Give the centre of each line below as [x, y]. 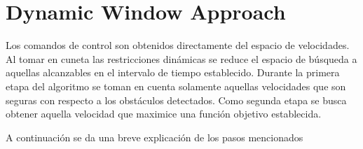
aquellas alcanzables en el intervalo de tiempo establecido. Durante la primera [173, 72]
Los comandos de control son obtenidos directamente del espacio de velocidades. [178, 45]
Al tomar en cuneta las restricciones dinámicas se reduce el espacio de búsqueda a [181, 58]
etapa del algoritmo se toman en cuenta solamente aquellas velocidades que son [176, 86]
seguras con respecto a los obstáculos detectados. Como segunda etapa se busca [176, 100]
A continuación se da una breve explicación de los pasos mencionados [155, 137]
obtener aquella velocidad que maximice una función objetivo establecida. [164, 114]
